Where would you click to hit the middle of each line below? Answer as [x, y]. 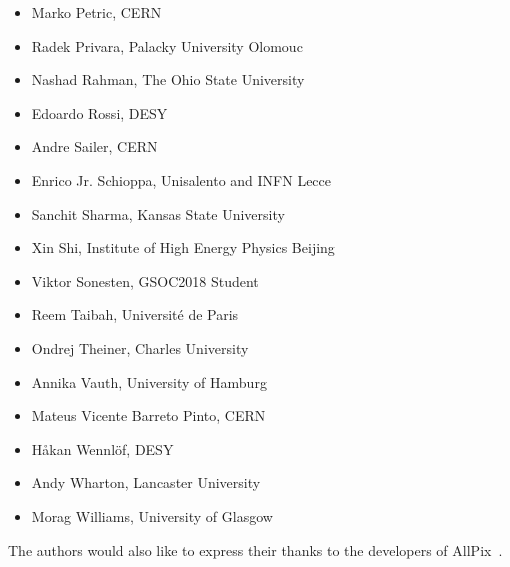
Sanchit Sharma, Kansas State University [158, 213]
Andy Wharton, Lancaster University [146, 482]
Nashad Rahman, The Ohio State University [168, 79]
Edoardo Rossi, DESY [99, 112]
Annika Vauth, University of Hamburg [149, 381]
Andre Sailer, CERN [94, 146]
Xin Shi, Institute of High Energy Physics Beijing [183, 247]
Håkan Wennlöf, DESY [102, 448]
